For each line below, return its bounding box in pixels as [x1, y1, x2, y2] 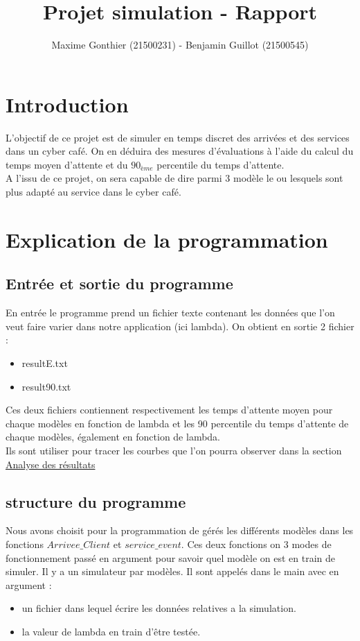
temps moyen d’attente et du [6, 157, 128, 171]
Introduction [6, 89, 129, 118]
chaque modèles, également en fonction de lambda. [6, 429, 221, 444]
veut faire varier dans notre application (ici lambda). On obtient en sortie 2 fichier [6, 318, 354, 333]
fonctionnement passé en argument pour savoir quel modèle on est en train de [6, 550, 336, 565]
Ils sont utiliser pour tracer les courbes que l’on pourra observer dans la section [6, 443, 342, 457]
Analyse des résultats [6, 456, 96, 471]
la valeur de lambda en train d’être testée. [21, 624, 201, 638]
